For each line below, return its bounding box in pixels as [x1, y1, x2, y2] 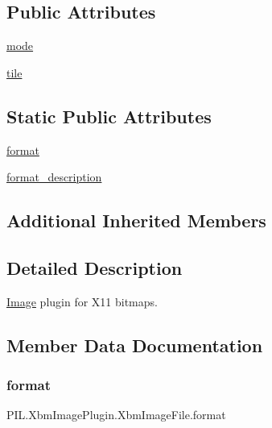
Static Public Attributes [6, 103, 212, 128]
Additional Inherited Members [6, 208, 266, 233]
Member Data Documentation [6, 332, 263, 357]
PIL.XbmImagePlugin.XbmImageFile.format [6, 406, 226, 423]
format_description [6, 168, 102, 185]
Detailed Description [6, 255, 183, 280]
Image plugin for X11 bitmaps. [6, 293, 158, 310]
